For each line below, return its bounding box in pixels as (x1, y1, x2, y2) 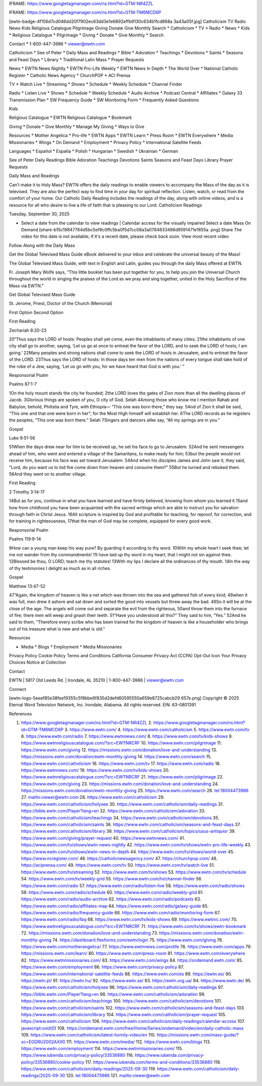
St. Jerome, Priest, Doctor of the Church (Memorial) (9, 301, 113, 307)
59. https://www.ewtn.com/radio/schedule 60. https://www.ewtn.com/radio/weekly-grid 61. (21, 889, 204, 895)
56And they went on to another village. (9, 471, 87, 477)
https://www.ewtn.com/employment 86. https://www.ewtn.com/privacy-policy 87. (21, 964, 184, 970)
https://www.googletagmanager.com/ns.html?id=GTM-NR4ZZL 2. (21, 720, 153, 726)
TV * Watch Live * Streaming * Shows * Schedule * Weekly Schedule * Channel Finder (9, 81, 182, 87)
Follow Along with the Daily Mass (9, 243, 75, 248)
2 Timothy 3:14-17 (9, 489, 45, 495)
